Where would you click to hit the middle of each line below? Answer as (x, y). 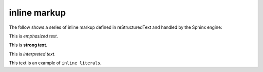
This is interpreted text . (32, 54)
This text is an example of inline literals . (55, 63)
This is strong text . (28, 45)
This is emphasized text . (34, 36)
